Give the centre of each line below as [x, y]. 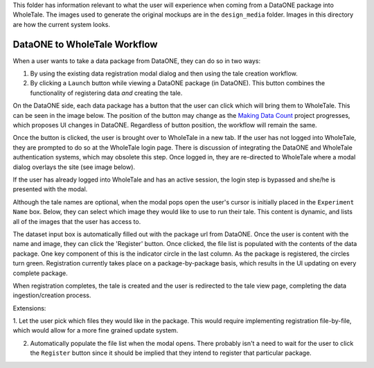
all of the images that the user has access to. [77, 221]
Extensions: [29, 308]
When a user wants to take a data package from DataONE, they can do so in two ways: [137, 61]
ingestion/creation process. [52, 295]
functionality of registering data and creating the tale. [106, 93]
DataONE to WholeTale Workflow [85, 44]
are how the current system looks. [62, 24]
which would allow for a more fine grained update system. [96, 331]
